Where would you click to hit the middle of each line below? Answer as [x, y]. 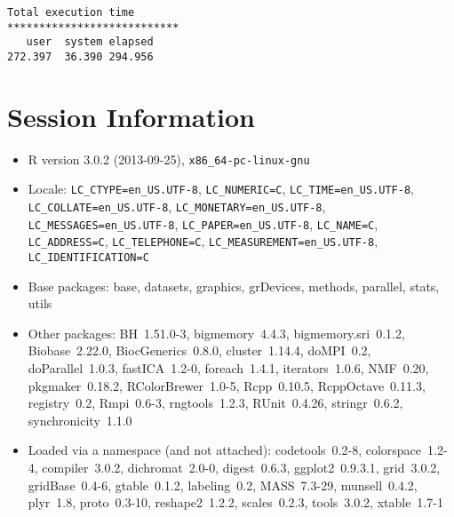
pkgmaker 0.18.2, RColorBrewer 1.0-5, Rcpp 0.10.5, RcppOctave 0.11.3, [227, 385]
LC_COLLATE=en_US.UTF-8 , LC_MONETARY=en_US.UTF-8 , [177, 207]
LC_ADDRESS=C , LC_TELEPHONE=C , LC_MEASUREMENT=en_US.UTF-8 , [203, 241]
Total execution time [71, 12]
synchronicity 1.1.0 [80, 420]
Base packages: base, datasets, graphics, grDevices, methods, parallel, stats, [234, 286]
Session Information [131, 116]
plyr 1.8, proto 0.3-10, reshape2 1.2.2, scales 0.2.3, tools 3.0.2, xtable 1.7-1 [235, 502]
